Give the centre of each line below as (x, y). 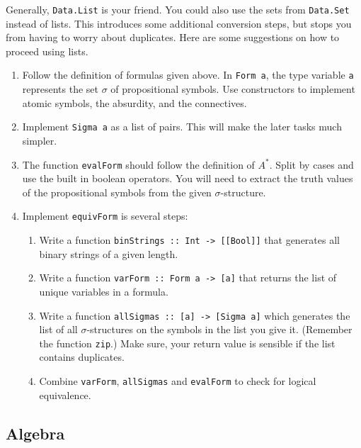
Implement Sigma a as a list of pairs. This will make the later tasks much (182, 127)
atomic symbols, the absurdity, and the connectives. (134, 102)
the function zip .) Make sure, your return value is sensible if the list (187, 343)
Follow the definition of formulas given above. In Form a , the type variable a (188, 75)
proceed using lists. (47, 51)
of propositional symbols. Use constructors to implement (233, 89)
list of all (58, 329)
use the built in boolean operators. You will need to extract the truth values (188, 178)
